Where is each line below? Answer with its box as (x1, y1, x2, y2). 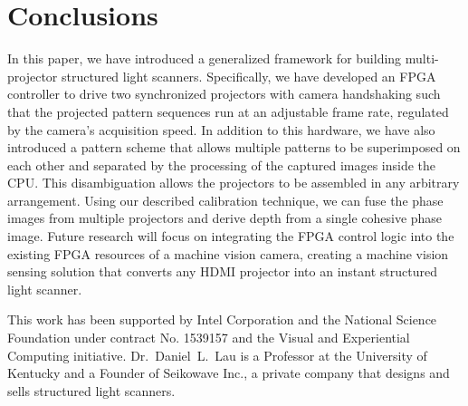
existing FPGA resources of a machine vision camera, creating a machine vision (7, 244, 449, 263)
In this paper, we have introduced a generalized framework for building (7, 49, 402, 68)
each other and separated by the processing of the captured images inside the (7, 155, 436, 174)
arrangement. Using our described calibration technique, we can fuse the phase (7, 190, 444, 209)
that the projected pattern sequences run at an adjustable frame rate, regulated (7, 101, 449, 121)
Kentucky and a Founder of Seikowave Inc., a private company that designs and (7, 363, 450, 382)
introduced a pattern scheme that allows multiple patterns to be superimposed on (7, 138, 461, 157)
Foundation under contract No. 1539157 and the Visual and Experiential (7, 328, 410, 347)
